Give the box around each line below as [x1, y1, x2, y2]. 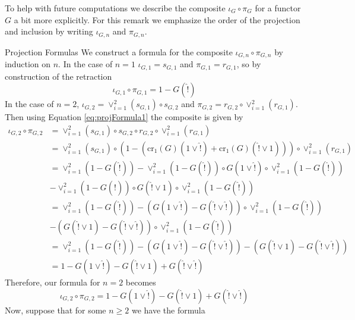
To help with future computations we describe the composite [5, 2, 226, 14]
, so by [236, 58, 261, 70]
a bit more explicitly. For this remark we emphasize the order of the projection [14, 13, 300, 26]
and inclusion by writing [5, 25, 93, 37]
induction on [5, 58, 51, 70]
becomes [125, 275, 156, 288]
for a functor [255, 2, 301, 14]
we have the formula [131, 303, 205, 316]
